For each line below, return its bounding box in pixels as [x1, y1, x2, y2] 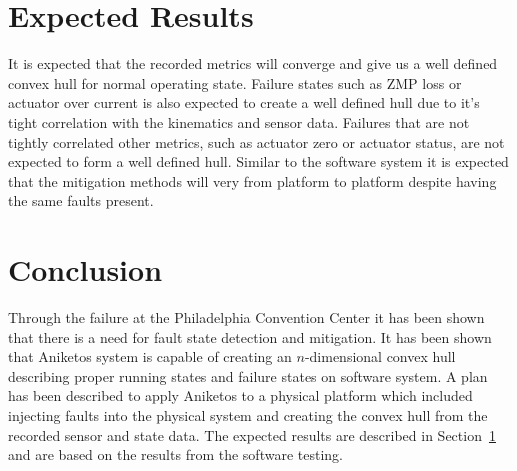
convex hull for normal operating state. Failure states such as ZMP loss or [8, 72, 462, 93]
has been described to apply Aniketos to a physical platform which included [8, 385, 473, 406]
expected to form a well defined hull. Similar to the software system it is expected [8, 151, 509, 172]
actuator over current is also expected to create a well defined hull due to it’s [8, 92, 480, 113]
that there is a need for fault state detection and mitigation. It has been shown [8, 326, 492, 347]
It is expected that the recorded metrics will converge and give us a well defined [8, 53, 498, 74]
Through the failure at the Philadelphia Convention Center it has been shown [8, 307, 485, 327]
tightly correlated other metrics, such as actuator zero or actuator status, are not [8, 131, 505, 152]
